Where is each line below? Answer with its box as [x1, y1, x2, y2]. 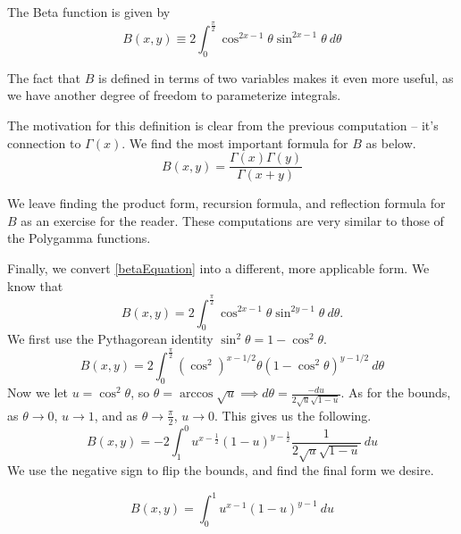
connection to [7, 133, 81, 152]
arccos [179, 388, 214, 401]
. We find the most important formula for [122, 133, 348, 152]
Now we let [7, 383, 69, 402]
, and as [94, 405, 138, 424]
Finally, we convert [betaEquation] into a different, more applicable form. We [7, 258, 430, 277]
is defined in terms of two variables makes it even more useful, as [98, 68, 454, 87]
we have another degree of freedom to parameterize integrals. [7, 86, 341, 104]
